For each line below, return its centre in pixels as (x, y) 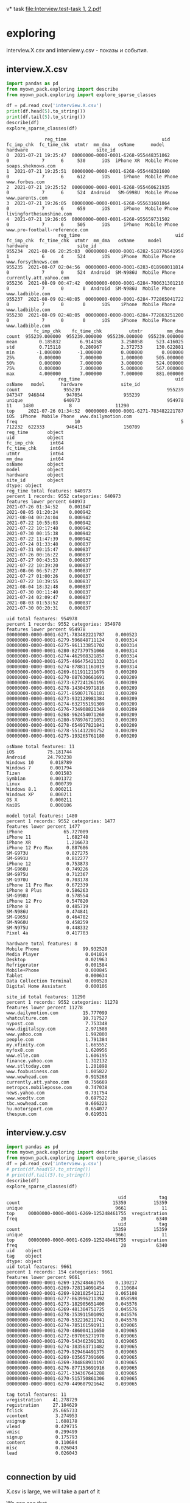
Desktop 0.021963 (57, 959)
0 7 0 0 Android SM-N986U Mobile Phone (91, 289)
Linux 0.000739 (39, 784)
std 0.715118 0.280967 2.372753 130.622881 (95, 347)
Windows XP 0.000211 (39, 794)
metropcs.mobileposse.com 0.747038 (57, 1087)
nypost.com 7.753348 (57, 1023)
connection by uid (41, 1477)
